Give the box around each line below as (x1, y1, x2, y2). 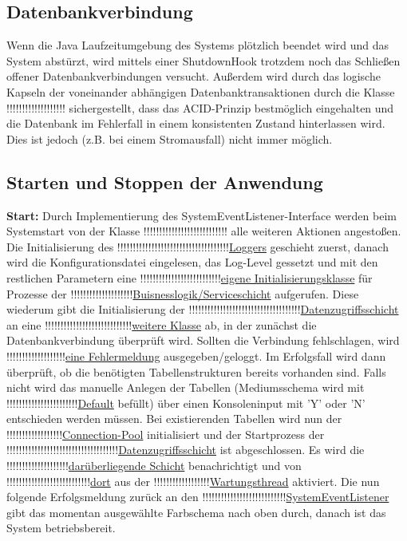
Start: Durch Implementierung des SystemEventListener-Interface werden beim (6, 207, 397, 223)
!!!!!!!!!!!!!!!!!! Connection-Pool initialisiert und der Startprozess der (6, 425, 325, 442)
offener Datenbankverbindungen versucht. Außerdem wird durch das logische (6, 68, 381, 85)
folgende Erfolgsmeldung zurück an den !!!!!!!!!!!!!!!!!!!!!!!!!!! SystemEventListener (6, 488, 389, 505)
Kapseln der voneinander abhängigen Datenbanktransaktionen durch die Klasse (6, 83, 395, 100)
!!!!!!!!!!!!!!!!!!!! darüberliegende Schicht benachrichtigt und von (6, 457, 302, 474)
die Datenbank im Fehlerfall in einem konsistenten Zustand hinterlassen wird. (6, 115, 385, 132)
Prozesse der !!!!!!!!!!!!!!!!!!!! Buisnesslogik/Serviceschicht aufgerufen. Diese (6, 285, 359, 302)
